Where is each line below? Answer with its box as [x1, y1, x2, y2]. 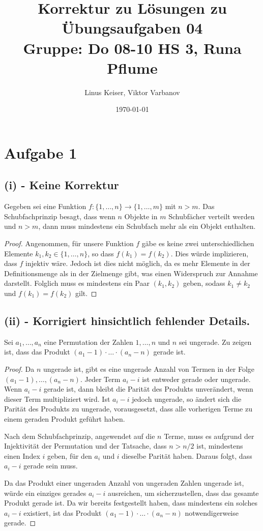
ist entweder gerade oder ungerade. [142, 373, 251, 384]
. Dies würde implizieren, [170, 248, 249, 258]
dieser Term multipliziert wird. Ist [4, 393, 110, 404]
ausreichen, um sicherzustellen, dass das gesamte [108, 487, 259, 498]
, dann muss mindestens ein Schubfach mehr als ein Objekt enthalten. [38, 221, 256, 231]
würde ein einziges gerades [4, 487, 86, 498]
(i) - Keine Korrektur [4, 177, 119, 193]
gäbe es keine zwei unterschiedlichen [141, 238, 254, 249]
